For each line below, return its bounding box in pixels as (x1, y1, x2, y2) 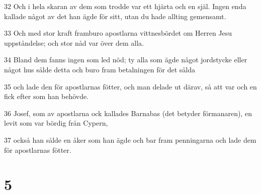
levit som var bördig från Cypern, (4, 118, 108, 128)
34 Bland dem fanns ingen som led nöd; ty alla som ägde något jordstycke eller (4, 54, 247, 65)
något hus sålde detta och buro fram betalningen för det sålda (4, 64, 195, 74)
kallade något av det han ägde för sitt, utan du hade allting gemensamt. (4, 11, 226, 21)
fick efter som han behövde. (4, 91, 89, 102)
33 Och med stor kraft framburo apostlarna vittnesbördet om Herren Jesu (4, 28, 232, 38)
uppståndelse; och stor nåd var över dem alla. (4, 37, 144, 48)
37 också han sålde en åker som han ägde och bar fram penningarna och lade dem (4, 134, 256, 145)
